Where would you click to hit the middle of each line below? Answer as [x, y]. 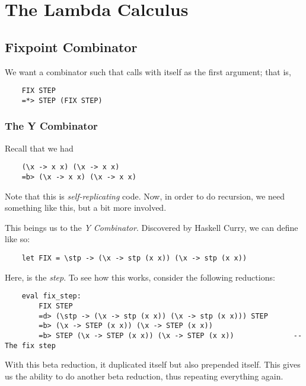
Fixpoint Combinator [71, 46]
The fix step [30, 345]
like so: [17, 239]
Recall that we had [39, 148]
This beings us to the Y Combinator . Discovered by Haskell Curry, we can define [152, 227]
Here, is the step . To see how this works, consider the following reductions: [140, 277]
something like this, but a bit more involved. [86, 208]
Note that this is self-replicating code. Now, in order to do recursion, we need [145, 196]
